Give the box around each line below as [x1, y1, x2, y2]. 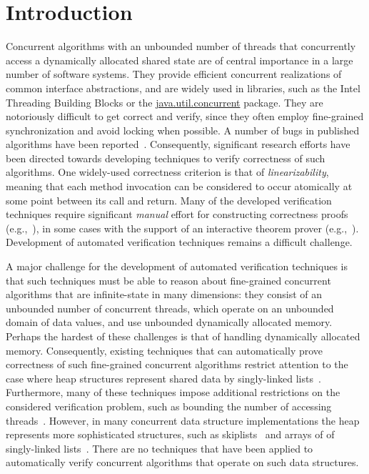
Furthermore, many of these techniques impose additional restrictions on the [6, 385, 340, 400]
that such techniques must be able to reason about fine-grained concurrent [6, 272, 331, 287]
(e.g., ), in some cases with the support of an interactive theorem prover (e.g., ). [6, 220, 359, 235]
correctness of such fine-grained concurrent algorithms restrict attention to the [6, 357, 348, 372]
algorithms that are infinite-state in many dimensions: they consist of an [6, 287, 323, 302]
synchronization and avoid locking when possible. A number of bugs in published [6, 122, 360, 137]
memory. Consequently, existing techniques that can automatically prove [6, 342, 323, 357]
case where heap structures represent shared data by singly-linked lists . [6, 370, 321, 385]
